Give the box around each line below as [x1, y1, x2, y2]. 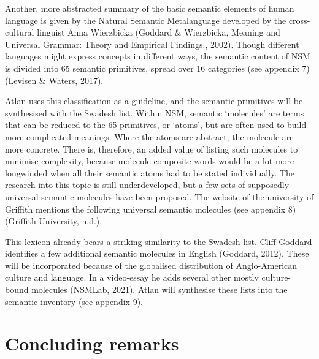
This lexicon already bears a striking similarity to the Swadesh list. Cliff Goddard [5, 235, 312, 248]
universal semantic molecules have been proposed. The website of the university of [5, 190, 314, 203]
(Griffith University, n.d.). [5, 214, 102, 227]
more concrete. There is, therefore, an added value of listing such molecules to [5, 142, 298, 155]
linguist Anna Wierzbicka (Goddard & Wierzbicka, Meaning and [37, 26, 280, 39]
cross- [288, 13, 310, 26]
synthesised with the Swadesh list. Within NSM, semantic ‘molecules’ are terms [5, 106, 304, 119]
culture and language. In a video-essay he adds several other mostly [5, 271, 259, 284]
